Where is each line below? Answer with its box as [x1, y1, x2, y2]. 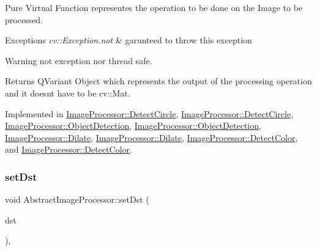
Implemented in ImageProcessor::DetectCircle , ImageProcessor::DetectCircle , [5, 107, 294, 120]
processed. [5, 13, 43, 26]
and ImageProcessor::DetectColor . [5, 143, 132, 156]
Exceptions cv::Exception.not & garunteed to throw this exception [5, 34, 252, 46]
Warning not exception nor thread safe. [5, 54, 152, 67]
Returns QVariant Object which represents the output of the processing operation [5, 75, 312, 87]
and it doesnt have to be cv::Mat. [5, 86, 130, 99]
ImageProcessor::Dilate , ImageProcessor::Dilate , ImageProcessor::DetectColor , [5, 131, 298, 144]
